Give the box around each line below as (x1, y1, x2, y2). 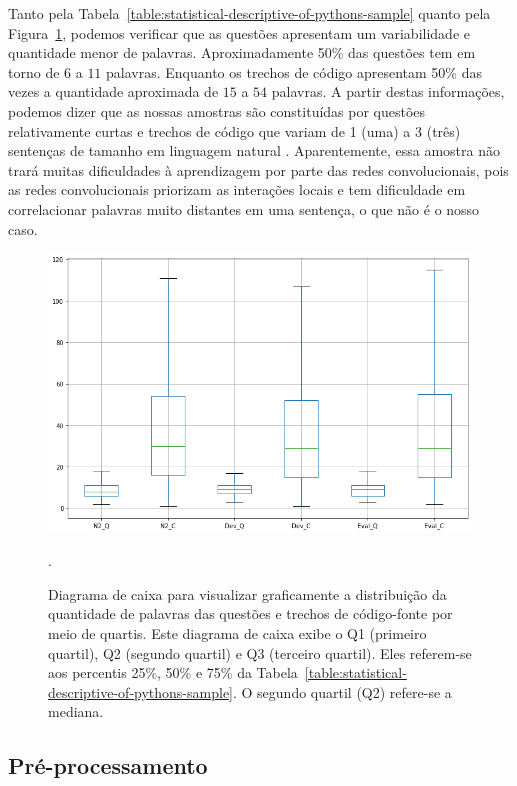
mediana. (48, 701, 104, 722)
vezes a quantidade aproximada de (8, 81, 219, 102)
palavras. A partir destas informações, (271, 81, 505, 102)
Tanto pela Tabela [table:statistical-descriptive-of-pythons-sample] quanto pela (8, 3, 491, 23)
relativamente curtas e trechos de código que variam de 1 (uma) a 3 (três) (8, 120, 461, 141)
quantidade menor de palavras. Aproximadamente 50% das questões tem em (8, 42, 476, 63)
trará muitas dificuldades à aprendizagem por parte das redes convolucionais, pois (8, 159, 509, 180)
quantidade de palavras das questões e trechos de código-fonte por (48, 603, 453, 624)
